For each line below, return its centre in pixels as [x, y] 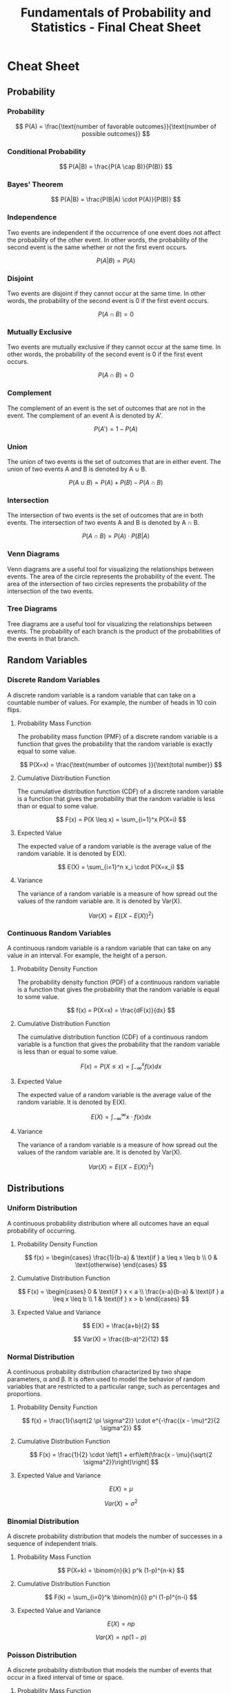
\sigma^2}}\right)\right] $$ [121, 1462]
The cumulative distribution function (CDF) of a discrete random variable [120, 791]
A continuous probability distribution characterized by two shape [99, 1372]
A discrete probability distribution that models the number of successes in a [115, 1536]
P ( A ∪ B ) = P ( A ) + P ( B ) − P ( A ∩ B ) [116, 482]
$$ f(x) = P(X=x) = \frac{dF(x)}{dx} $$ [121, 1010]
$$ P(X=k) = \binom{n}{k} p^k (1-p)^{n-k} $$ [121, 1570]
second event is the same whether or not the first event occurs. [97, 247]
